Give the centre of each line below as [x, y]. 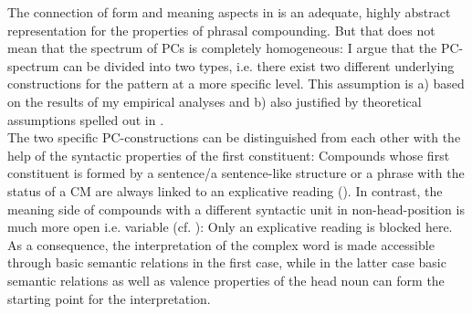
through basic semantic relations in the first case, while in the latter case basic [227, 262]
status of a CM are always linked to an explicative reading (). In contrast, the [225, 190]
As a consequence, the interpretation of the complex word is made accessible [221, 244]
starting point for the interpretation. [109, 298]
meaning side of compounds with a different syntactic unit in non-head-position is [236, 209]
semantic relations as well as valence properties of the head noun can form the [226, 280]
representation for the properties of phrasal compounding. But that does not [221, 30]
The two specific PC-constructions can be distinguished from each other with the [234, 137]
